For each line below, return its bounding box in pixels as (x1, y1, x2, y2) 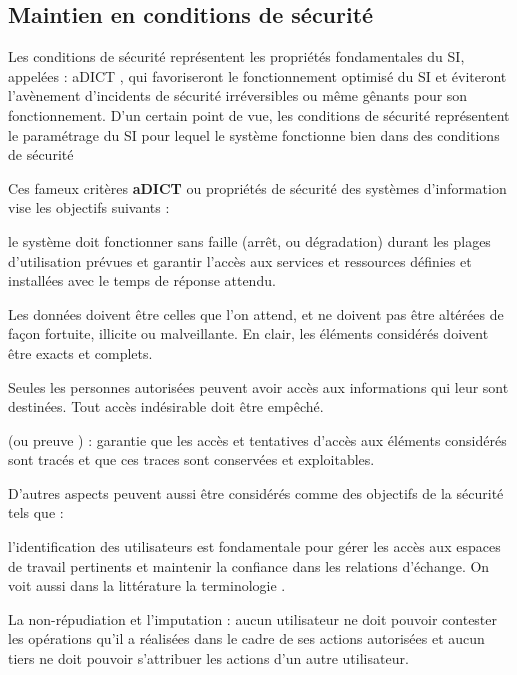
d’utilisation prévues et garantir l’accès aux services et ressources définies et (8, 250, 472, 271)
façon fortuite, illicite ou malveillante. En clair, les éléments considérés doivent (8, 323, 489, 344)
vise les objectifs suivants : (8, 197, 170, 218)
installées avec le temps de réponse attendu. (8, 270, 276, 291)
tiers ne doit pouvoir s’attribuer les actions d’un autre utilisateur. (8, 648, 409, 669)
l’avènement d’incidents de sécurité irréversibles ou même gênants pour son (8, 85, 468, 106)
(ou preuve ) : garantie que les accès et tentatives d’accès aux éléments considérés (8, 429, 507, 450)
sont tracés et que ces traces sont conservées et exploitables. (8, 449, 375, 470)
